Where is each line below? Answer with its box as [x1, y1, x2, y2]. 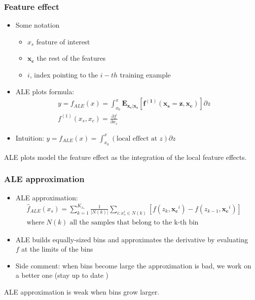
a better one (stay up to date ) [15, 270, 109, 280]
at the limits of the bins [21, 244, 93, 254]
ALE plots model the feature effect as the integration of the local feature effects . [4, 151, 247, 162]
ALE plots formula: [15, 86, 74, 96]
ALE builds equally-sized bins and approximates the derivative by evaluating [15, 234, 248, 244]
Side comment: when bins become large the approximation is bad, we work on [15, 260, 252, 270]
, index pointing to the [30, 70, 98, 79]
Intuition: [15, 132, 44, 143]
